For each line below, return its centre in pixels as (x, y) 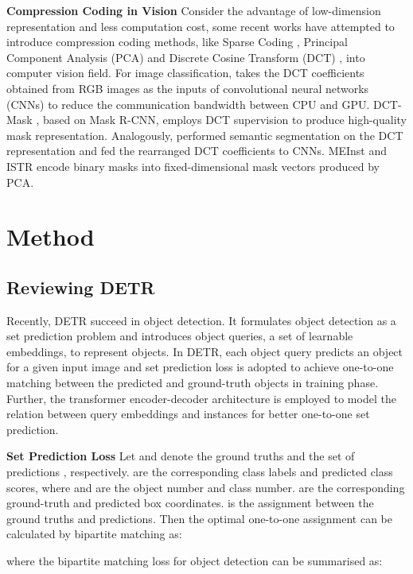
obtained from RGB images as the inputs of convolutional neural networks (188, 88)
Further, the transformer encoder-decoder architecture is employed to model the (201, 398)
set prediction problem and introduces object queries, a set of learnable (180, 336)
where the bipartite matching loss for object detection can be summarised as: (195, 561)
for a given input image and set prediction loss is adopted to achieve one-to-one (200, 367)
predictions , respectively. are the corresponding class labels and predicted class (200, 472)
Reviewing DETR (81, 287)
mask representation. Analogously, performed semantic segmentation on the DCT (205, 135)
